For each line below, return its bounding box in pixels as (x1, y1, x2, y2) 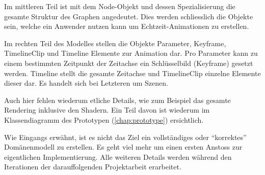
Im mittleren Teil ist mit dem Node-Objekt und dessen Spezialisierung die (4, 1, 235, 11)
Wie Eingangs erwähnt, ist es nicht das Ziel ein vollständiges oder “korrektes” (4, 131, 247, 142)
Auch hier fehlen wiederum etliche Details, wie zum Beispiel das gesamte (4, 94, 231, 105)
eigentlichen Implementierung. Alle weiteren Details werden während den (4, 151, 232, 162)
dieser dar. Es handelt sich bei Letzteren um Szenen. (4, 78, 168, 88)
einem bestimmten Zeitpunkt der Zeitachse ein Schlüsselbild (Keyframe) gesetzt (4, 57, 253, 68)
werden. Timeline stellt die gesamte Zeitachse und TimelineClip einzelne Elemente (4, 67, 261, 78)
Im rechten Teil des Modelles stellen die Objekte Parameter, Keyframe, (4, 38, 226, 48)
